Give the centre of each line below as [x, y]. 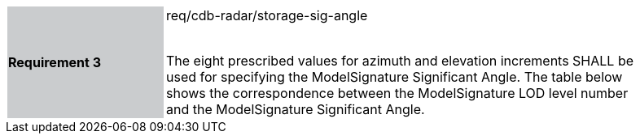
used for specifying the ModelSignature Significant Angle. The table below [395, 77]
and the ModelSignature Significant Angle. [296, 109]
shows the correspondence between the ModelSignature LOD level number [397, 93]
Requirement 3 [55, 62]
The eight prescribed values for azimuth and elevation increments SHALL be [400, 61]
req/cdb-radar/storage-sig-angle [267, 15]
